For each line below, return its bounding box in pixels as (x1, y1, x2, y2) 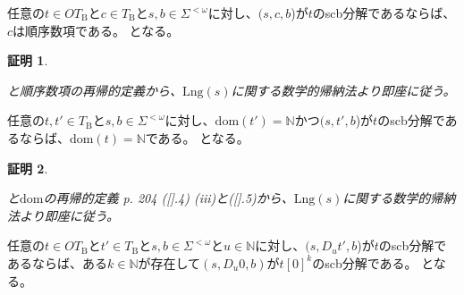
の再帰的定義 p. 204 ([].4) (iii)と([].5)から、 (43, 189, 294, 207)
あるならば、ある (7, 253, 107, 272)
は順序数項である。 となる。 (13, 21, 180, 39)
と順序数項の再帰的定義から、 (7, 80, 182, 99)
